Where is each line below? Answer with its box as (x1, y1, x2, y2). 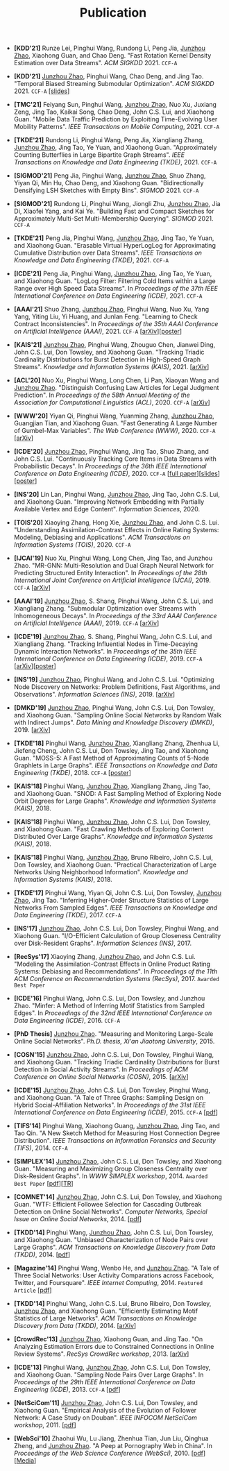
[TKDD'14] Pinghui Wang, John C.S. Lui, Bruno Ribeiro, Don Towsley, (13, 1300, 212, 1308)
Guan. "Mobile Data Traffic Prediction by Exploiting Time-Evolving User (13, 115, 218, 124)
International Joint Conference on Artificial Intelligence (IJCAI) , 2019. (13, 576, 212, 584)
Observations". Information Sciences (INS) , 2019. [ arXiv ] (13, 690, 176, 699)
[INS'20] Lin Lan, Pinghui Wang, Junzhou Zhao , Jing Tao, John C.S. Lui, (13, 491, 221, 499)
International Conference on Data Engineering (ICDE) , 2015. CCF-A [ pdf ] (13, 1108, 219, 1116)
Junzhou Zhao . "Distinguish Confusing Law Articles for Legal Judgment (13, 384, 219, 392)
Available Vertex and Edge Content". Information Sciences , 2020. (13, 505, 201, 513)
